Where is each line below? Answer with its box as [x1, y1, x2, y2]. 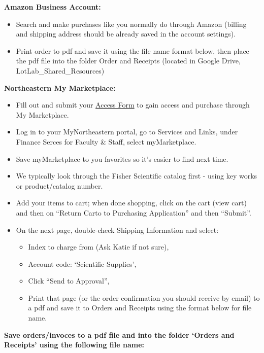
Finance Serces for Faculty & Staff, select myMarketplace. [16, 136, 196, 147]
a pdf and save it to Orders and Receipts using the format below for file [28, 302, 252, 313]
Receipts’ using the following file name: [4, 339, 145, 350]
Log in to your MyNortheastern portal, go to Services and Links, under [16, 126, 238, 137]
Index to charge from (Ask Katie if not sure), [28, 241, 169, 252]
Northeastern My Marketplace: [4, 82, 116, 93]
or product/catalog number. [16, 180, 103, 191]
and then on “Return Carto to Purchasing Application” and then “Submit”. [16, 207, 251, 218]
